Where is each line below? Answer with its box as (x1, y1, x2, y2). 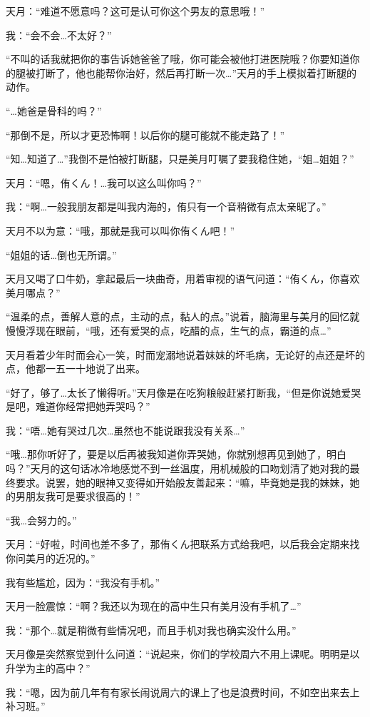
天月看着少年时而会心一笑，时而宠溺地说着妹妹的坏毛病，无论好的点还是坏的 (6, 347, 365, 362)
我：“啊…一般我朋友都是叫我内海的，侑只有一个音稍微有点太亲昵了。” (6, 199, 327, 214)
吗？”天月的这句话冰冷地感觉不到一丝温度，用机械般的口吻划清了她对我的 (6, 461, 350, 476)
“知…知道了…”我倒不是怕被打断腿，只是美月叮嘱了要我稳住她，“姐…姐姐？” (6, 151, 354, 166)
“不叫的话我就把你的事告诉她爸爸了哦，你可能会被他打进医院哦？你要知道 (6, 51, 350, 66)
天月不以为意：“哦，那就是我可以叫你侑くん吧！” (6, 223, 235, 238)
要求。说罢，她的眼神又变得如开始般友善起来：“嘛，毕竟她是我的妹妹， (15, 474, 350, 489)
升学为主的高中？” (6, 661, 91, 675)
